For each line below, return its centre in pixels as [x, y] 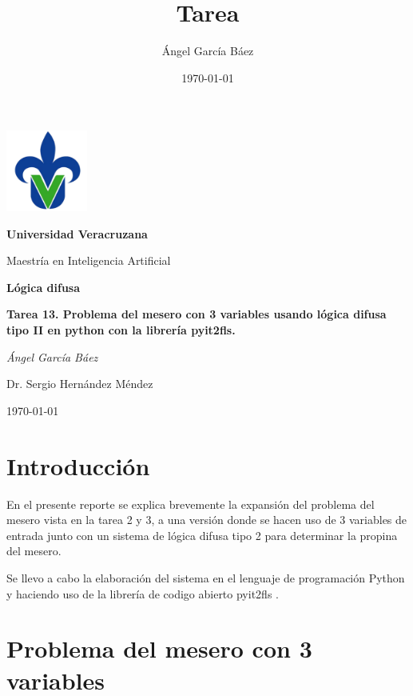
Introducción [78, 465]
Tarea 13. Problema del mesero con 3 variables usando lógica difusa [197, 314]
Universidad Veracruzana [77, 233]
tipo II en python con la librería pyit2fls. [121, 330]
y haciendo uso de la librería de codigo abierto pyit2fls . [143, 593]
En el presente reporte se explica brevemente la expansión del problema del [191, 504]
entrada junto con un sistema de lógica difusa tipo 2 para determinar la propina [202, 535]
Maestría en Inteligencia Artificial [89, 260]
